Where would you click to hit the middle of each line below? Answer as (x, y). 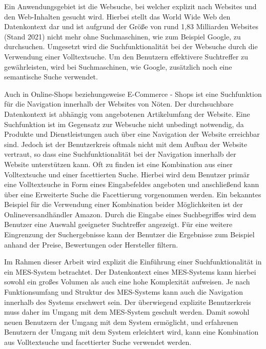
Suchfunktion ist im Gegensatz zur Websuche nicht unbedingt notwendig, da (124, 124)
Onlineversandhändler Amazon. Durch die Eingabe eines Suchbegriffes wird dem (130, 214)
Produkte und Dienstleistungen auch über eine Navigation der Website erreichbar (132, 134)
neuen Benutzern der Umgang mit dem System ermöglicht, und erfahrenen (121, 322)
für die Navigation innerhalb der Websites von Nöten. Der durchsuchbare (119, 104)
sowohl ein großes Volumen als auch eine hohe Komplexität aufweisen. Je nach (127, 282)
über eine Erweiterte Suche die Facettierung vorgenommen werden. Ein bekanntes (133, 194)
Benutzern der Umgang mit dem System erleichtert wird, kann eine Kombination (131, 332)
